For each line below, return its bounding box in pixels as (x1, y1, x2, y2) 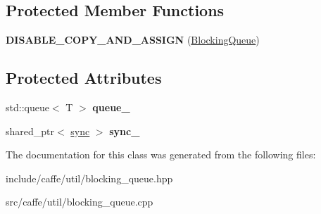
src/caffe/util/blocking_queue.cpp (6, 194, 153, 209)
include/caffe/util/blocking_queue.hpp (6, 170, 173, 185)
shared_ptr (6, 123, 55, 138)
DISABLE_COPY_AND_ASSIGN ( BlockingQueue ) (6, 32, 260, 47)
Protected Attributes (6, 67, 162, 89)
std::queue (6, 100, 49, 114)
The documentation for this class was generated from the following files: (6, 147, 316, 162)
